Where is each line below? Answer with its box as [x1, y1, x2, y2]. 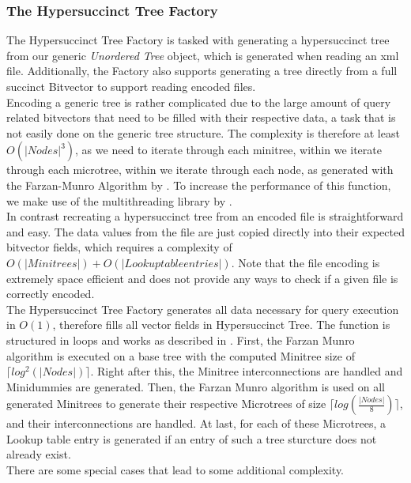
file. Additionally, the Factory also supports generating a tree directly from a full [6, 62, 398, 79]
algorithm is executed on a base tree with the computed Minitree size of [6, 347, 355, 364]
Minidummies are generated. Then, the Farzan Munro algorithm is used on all [6, 378, 385, 394]
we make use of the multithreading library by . [6, 192, 232, 209]
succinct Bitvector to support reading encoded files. [6, 78, 256, 94]
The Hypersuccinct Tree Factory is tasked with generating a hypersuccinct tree [6, 32, 390, 48]
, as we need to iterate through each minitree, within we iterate [75, 142, 382, 158]
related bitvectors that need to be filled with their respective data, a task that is [6, 109, 396, 126]
